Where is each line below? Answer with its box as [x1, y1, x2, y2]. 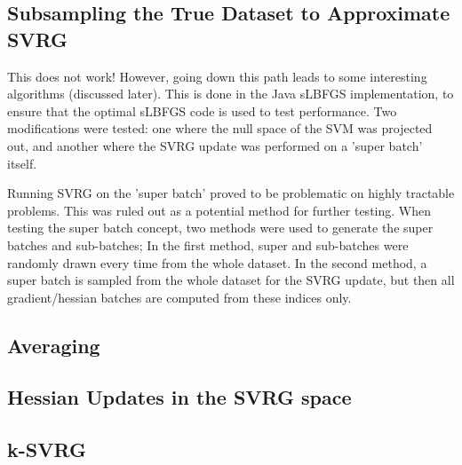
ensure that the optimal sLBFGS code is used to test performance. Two [7, 101, 397, 120]
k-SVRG [7, 436, 86, 463]
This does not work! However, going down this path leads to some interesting [7, 67, 427, 85]
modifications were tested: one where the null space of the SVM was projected [7, 119, 433, 138]
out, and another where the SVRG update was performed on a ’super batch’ [7, 136, 423, 154]
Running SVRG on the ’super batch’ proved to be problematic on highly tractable [7, 184, 455, 202]
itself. [7, 154, 37, 172]
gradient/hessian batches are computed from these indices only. [7, 288, 352, 306]
